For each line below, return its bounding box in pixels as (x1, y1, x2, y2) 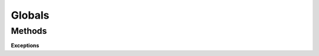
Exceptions (11, 42, 40, 49)
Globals (11, 9, 50, 22)
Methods (11, 26, 47, 36)
